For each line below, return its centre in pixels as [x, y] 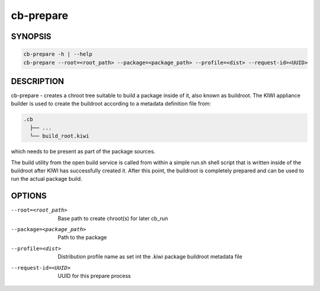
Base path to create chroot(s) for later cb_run [113, 218]
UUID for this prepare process [95, 276]
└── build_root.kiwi [60, 136]
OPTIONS [29, 196]
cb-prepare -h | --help [58, 54]
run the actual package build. [47, 179]
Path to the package [82, 238]
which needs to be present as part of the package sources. [83, 152]
